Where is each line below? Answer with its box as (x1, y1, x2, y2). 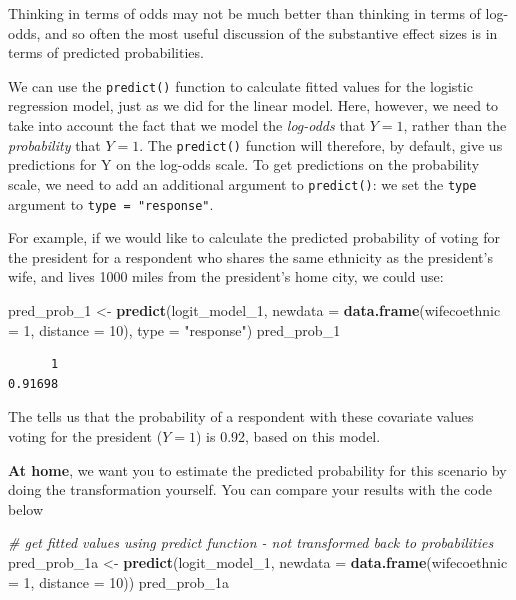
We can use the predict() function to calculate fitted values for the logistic (8, 75, 473, 96)
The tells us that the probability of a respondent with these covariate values (8, 406, 474, 427)
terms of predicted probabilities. (8, 42, 204, 63)
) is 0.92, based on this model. (195, 425, 381, 446)
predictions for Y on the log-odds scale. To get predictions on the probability (8, 154, 480, 175)
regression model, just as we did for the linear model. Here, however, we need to (8, 95, 499, 116)
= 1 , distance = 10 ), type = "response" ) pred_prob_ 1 (8, 319, 341, 340)
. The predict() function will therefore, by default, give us (139, 134, 503, 155)
